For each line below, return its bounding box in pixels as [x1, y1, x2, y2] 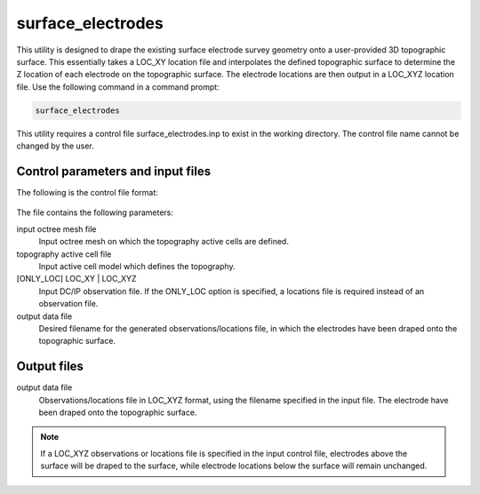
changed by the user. [16, 140, 94, 151]
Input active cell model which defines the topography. [38, 260, 236, 271]
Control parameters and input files [16, 163, 212, 179]
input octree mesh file [16, 223, 97, 235]
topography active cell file [16, 249, 112, 259]
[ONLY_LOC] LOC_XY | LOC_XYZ [16, 274, 137, 284]
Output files [16, 359, 84, 374]
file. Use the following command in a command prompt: [16, 81, 220, 92]
